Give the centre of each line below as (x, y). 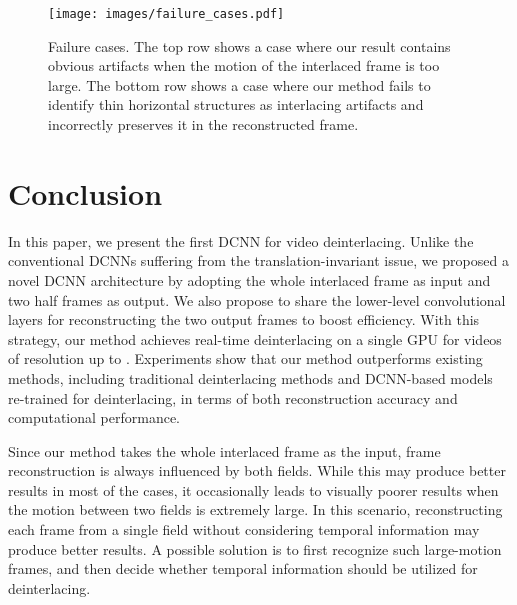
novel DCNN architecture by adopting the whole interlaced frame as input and (249, 279)
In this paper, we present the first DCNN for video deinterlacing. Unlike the (241, 240)
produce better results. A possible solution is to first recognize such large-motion (255, 548)
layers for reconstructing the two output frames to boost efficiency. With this (244, 319)
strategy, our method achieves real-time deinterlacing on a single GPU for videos (255, 338)
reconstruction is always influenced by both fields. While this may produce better (257, 470)
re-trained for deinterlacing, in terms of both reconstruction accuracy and (233, 397)
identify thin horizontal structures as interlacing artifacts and (236, 104)
